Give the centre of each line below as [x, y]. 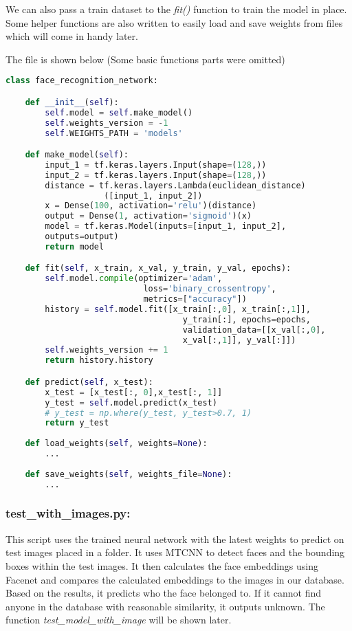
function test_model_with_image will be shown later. [119, 620]
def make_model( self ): [77, 155]
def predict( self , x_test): [89, 382]
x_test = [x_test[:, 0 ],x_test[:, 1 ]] [134, 392]
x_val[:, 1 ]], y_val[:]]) [239, 340]
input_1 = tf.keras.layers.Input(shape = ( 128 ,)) [156, 165]
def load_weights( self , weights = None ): [116, 444]
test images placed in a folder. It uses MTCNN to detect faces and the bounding [175, 552]
